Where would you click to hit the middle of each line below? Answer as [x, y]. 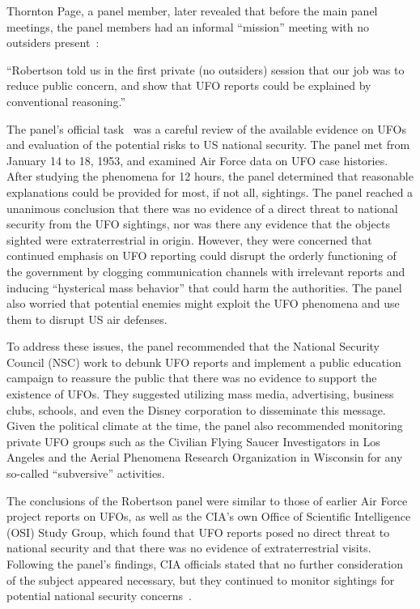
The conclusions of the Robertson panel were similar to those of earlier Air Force [207, 500]
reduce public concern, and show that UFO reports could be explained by [189, 85]
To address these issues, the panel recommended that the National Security [193, 346]
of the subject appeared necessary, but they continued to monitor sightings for [201, 579]
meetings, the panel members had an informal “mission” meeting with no [188, 26]
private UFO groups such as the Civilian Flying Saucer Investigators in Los [193, 441]
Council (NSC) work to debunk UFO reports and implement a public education [204, 362]
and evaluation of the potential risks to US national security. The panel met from [208, 145]
